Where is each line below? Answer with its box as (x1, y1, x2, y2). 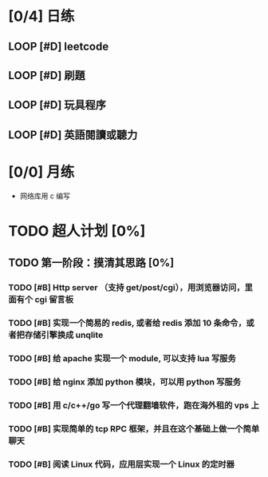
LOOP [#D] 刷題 (8, 69, 85, 82)
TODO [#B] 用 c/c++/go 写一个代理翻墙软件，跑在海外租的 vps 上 (8, 399, 259, 411)
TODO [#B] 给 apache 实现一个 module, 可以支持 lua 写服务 (8, 353, 237, 364)
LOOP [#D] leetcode (8, 39, 109, 53)
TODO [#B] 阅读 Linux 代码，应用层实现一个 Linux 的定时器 (8, 459, 235, 470)
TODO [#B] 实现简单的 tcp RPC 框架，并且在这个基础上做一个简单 (8, 423, 260, 434)
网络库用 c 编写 (19, 191, 70, 201)
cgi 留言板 (34, 294, 74, 305)
